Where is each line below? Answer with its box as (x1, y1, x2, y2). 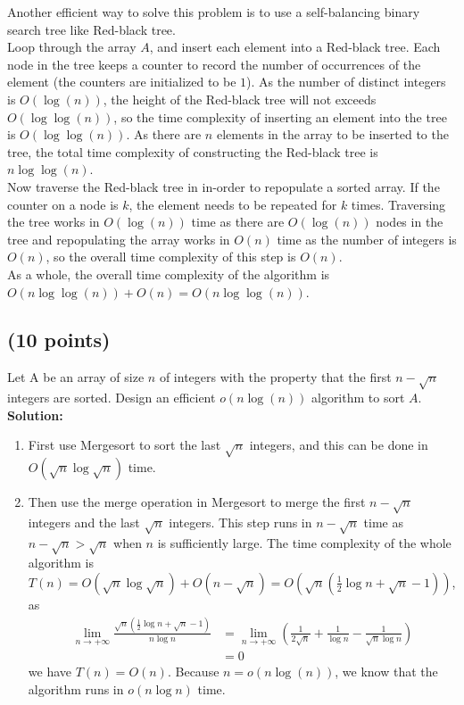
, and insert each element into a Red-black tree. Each (149, 37, 441, 56)
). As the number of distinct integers (246, 72, 446, 91)
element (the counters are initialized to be (7, 72, 236, 91)
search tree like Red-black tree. (7, 20, 176, 38)
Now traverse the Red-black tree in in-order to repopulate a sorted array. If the (7, 177, 440, 195)
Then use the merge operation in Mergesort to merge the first (28, 493, 366, 511)
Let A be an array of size (7, 368, 145, 386)
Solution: (7, 405, 63, 424)
